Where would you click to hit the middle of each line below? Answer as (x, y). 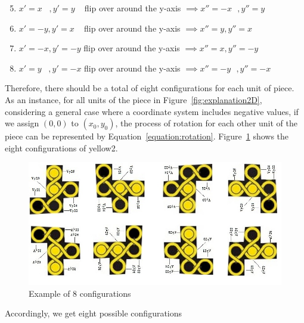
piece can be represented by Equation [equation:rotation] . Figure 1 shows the (147, 136)
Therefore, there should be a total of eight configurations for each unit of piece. (150, 88)
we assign (22, 123)
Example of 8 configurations (80, 293)
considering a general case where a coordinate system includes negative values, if (152, 111)
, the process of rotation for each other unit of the (207, 123)
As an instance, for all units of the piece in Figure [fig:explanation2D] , (134, 99)
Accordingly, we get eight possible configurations (94, 313)
